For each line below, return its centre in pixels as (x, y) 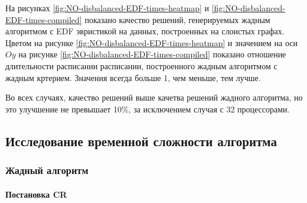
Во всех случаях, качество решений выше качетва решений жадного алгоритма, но (154, 97)
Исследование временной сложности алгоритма (141, 141)
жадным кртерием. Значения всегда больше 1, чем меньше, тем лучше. (133, 77)
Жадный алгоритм (47, 170)
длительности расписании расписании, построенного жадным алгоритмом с (141, 65)
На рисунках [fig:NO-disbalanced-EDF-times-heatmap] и (107, 8)
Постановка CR (36, 194)
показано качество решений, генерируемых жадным (177, 19)
